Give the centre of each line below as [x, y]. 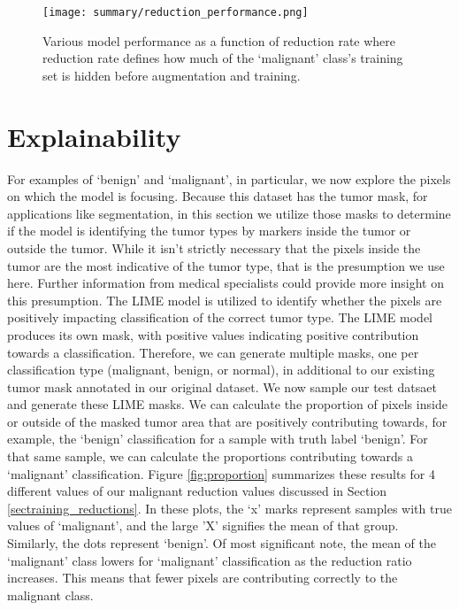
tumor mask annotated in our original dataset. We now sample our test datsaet [222, 386]
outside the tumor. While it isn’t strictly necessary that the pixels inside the [214, 247]
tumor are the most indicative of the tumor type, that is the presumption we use [226, 265]
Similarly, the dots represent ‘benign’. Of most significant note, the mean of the [222, 543]
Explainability [94, 136]
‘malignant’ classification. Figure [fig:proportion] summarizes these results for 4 [222, 473]
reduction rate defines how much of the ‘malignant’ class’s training [223, 58]
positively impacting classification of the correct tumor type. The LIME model [220, 317]
